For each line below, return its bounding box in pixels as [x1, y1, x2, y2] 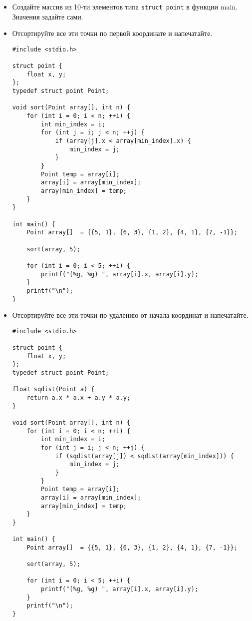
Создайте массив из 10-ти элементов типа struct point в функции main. [12, 1, 238, 11]
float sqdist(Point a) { [12, 386, 95, 393]
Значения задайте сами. [12, 11, 83, 21]
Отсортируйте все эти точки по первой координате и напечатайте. [12, 28, 213, 38]
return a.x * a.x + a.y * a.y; [26, 394, 131, 402]
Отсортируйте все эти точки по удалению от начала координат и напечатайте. [12, 310, 249, 320]
